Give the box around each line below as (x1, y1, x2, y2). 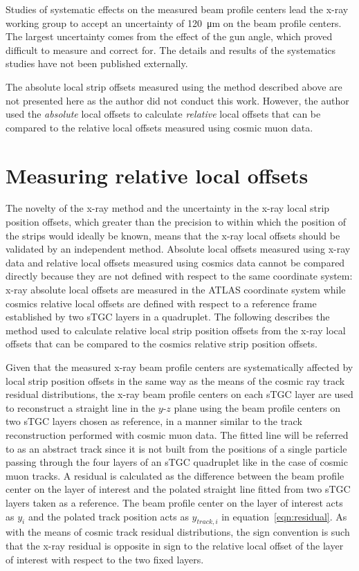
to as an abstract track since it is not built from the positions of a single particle (6, 441, 347, 455)
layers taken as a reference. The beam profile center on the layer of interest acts (6, 495, 343, 509)
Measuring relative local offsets (6, 161, 309, 189)
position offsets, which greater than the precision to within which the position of (6, 215, 347, 229)
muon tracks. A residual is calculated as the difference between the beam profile (6, 468, 344, 482)
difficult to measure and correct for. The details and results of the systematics (6, 42, 336, 57)
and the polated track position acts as (28, 509, 189, 523)
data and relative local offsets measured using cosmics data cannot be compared (6, 255, 345, 269)
